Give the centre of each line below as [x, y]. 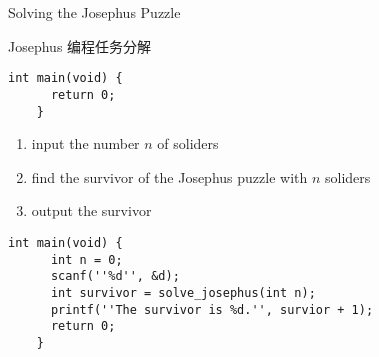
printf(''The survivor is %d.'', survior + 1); [212, 309]
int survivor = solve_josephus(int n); [183, 292]
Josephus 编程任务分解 [80, 45]
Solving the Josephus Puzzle [94, 12]
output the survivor [91, 210]
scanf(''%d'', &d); [115, 276]
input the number [85, 143]
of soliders [188, 143]
